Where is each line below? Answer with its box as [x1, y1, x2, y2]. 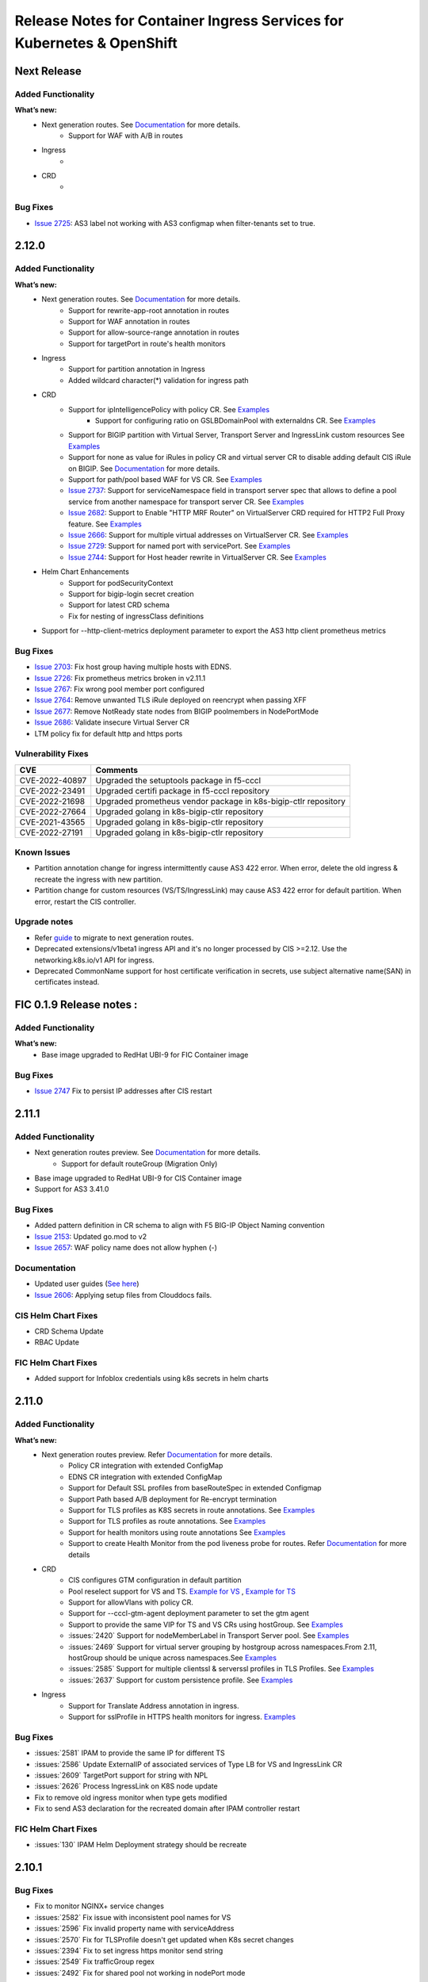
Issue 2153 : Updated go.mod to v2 [34, 1231, 147, 1241]
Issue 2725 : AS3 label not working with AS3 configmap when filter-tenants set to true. [34, 218, 316, 228]
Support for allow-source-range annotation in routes [68, 327, 239, 337]
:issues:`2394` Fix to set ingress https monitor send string [34, 1946, 224, 1955]
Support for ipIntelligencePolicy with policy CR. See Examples [68, 404, 269, 414]
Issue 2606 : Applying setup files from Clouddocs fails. [34, 1290, 212, 1299]
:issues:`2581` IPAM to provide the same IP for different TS [34, 1748, 225, 1758]
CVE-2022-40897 [19, 775, 87, 786]
